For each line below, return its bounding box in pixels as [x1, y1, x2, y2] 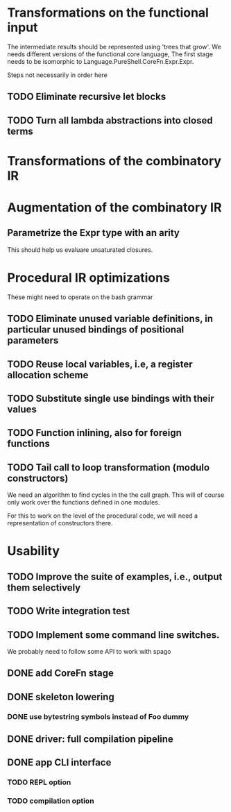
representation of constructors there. [7, 519, 113, 527]
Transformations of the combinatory [7, 153, 222, 169]
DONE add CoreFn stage [7, 668, 114, 679]
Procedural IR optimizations [7, 270, 170, 286]
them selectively [7, 582, 81, 593]
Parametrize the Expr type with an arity [7, 227, 180, 239]
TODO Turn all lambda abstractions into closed [7, 115, 213, 126]
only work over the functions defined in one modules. [7, 498, 160, 507]
